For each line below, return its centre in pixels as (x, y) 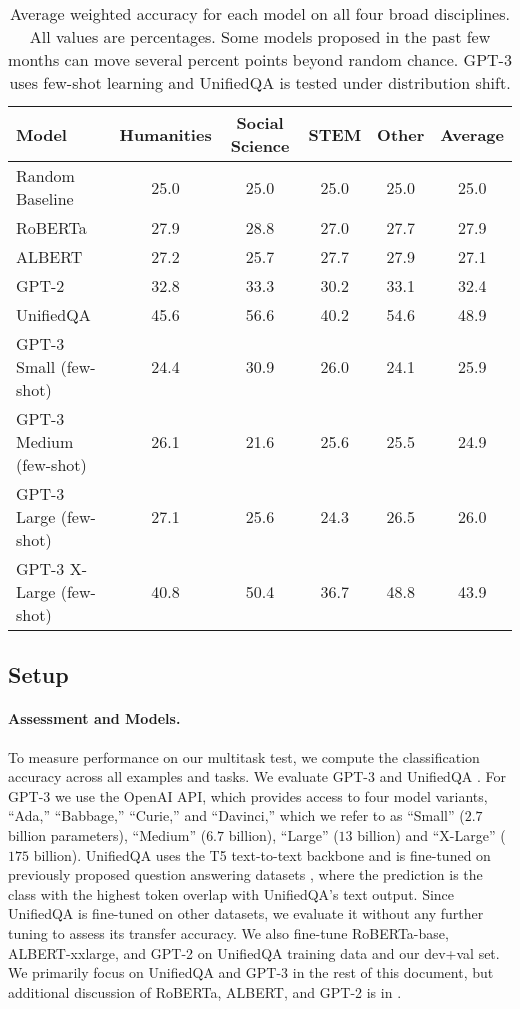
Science (260, 145)
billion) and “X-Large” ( (431, 834)
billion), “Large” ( (283, 834)
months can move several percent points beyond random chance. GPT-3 (260, 59)
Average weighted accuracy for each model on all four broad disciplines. (260, 13)
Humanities (165, 134)
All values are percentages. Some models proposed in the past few (260, 36)
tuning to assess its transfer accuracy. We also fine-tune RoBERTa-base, (228, 932)
